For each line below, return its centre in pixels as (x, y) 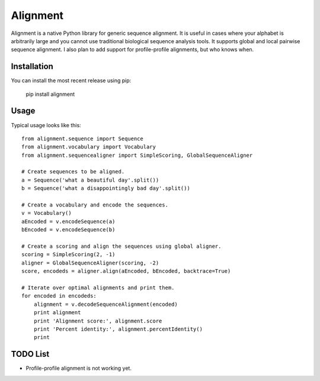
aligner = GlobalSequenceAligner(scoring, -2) (90, 263)
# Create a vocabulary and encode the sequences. (95, 205)
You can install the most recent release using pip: (71, 80)
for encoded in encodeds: (59, 296)
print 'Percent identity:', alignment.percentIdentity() (118, 329)
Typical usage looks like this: (46, 125)
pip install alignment (50, 94)
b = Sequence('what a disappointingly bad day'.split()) (106, 188)
